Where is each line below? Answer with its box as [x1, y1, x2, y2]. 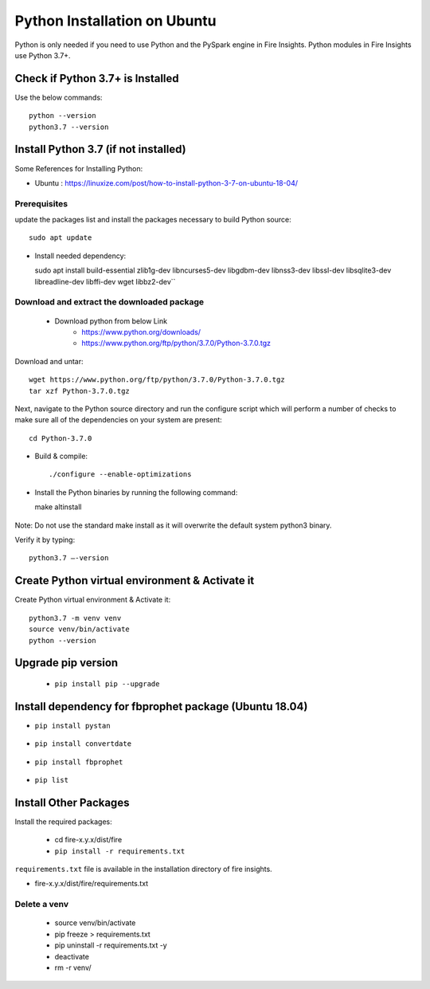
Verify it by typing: [14, 535, 76, 545]
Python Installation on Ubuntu [14, 12, 217, 29]
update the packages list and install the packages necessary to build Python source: [14, 215, 291, 225]
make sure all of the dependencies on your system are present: [14, 415, 222, 425]
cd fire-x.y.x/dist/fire [54, 835, 123, 845]
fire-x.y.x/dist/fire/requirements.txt [34, 879, 149, 889]
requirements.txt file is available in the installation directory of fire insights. [14, 865, 272, 874]
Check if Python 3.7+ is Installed [14, 72, 179, 85]
